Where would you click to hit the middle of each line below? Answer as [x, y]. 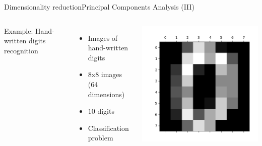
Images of [103, 38]
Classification [108, 128]
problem [101, 138]
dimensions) [106, 94]
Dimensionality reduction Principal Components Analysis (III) [100, 7]
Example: [19, 30]
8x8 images [105, 74]
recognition [21, 50]
